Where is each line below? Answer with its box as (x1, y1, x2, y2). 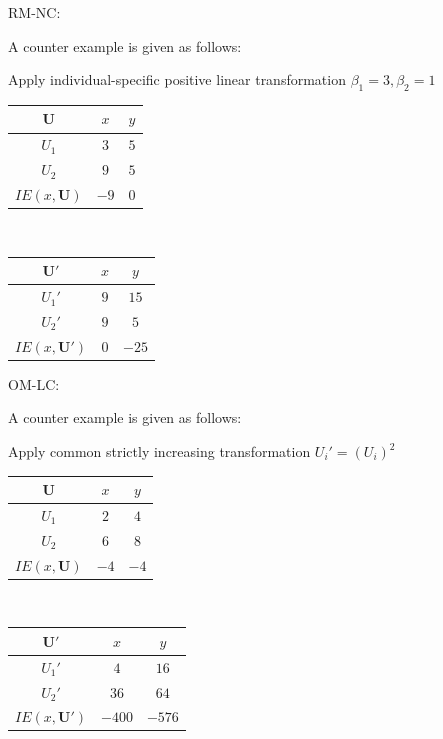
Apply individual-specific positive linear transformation (8, 69, 346, 90)
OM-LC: (8, 373, 60, 394)
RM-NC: (8, 2, 61, 22)
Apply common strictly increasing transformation (8, 441, 311, 462)
